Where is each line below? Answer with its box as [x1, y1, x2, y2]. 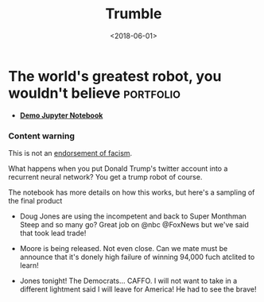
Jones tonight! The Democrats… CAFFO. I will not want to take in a [19, 276, 238, 285]
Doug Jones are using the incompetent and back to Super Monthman [19, 211, 247, 221]
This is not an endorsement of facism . [8, 148, 133, 157]
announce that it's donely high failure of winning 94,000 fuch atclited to [19, 252, 255, 261]
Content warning [8, 130, 76, 141]
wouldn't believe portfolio [8, 84, 181, 102]
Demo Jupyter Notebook [19, 110, 103, 120]
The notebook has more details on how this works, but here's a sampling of [8, 188, 255, 197]
